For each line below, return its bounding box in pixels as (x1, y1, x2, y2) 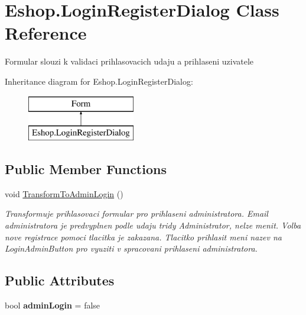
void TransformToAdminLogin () (5, 187, 123, 200)
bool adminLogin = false (5, 299, 100, 311)
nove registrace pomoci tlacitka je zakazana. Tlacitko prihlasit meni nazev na (5, 230, 282, 243)
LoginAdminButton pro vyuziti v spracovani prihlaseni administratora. (5, 242, 258, 255)
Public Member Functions (5, 160, 167, 178)
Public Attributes (5, 271, 115, 290)
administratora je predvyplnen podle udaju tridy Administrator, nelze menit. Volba (5, 219, 301, 232)
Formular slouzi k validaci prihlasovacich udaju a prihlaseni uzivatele (5, 55, 254, 67)
